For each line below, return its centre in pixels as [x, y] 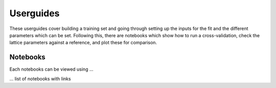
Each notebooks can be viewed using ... [52, 69]
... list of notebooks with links [40, 78]
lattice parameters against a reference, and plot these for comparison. [83, 43]
